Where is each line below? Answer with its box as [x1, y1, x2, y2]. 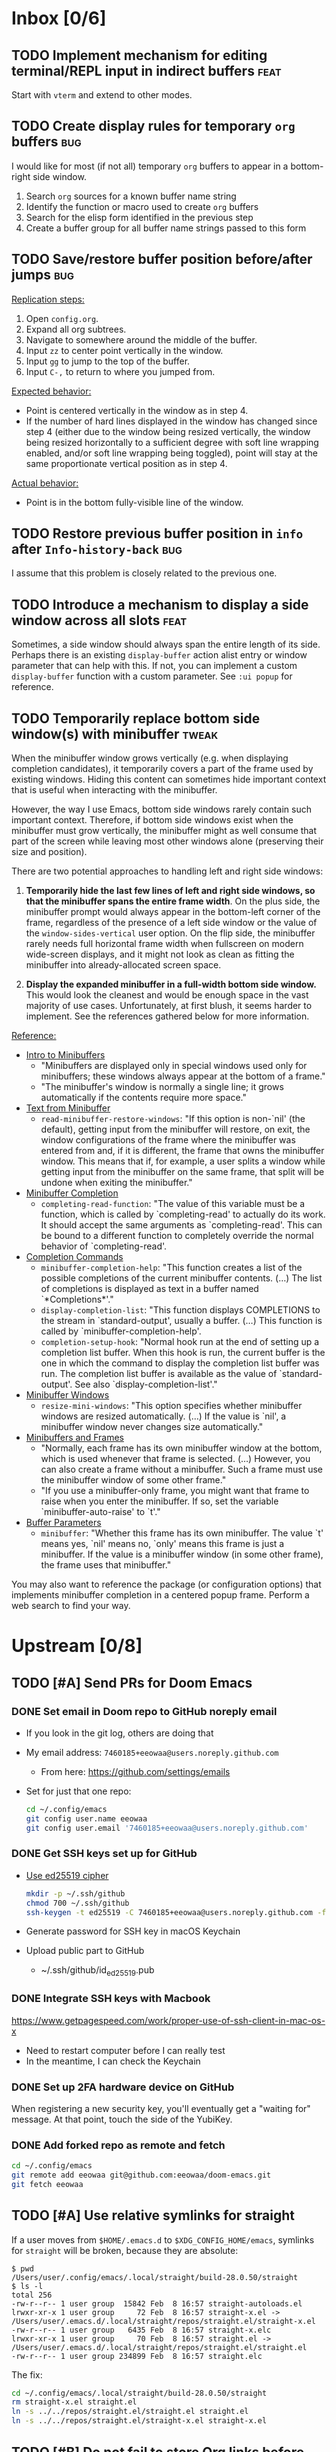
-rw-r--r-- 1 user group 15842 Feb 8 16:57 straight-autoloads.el [11, 2298, 303, 2309]
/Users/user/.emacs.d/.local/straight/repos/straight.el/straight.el [11, 2342, 308, 2352]
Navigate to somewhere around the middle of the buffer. [25, 333, 258, 346]
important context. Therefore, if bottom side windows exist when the [11, 814, 294, 826]
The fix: [11, 2368, 43, 2381]
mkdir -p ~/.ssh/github [25, 1888, 126, 1899]
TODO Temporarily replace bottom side [11, 710, 261, 727]
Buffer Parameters [25, 1517, 102, 1529]
